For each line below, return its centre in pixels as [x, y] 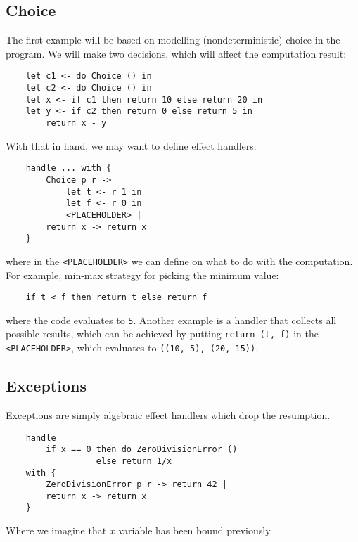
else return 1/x [134, 461]
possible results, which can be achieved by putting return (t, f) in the [162, 334]
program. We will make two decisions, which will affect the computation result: [176, 53]
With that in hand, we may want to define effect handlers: [131, 145]
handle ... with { [69, 168]
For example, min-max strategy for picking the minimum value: [142, 275]
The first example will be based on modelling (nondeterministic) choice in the [173, 40]
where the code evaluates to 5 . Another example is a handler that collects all [171, 320]
